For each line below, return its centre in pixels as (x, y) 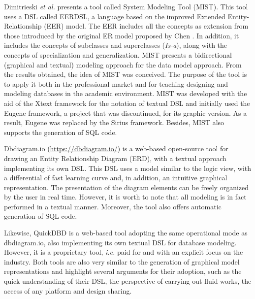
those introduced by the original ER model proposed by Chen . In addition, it (122, 35)
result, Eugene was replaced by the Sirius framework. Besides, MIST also (114, 122)
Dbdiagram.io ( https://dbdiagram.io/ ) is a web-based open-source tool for (116, 149)
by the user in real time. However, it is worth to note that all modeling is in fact (125, 197)
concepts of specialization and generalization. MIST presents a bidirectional (118, 54)
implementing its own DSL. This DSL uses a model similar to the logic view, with (128, 168)
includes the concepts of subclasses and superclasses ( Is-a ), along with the (116, 45)
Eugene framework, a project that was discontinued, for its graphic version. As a (126, 113)
